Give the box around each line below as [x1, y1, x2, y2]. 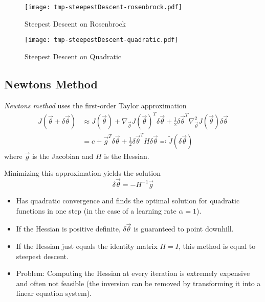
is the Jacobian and [32, 150, 94, 161]
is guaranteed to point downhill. [134, 223, 234, 234]
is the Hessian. [104, 150, 149, 161]
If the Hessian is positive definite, [16, 223, 121, 234]
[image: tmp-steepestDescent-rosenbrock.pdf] [25, 4, 182, 11]
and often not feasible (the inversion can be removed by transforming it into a [16, 277, 261, 288]
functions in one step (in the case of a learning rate [16, 205, 176, 216]
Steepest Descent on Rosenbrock [25, 18, 126, 29]
